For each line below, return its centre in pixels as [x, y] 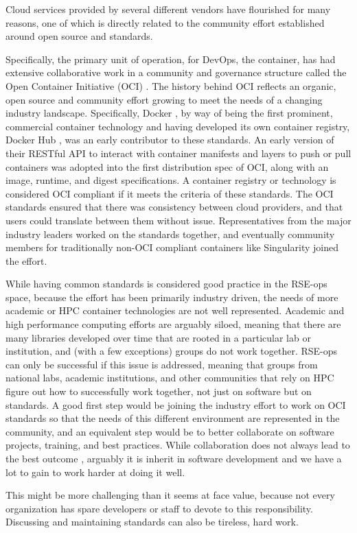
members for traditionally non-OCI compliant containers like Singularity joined [172, 247]
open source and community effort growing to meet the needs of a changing [164, 99]
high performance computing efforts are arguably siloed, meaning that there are [173, 324]
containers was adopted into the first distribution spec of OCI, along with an [167, 166]
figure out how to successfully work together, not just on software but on [159, 391]
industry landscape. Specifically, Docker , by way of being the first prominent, [169, 113]
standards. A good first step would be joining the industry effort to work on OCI [176, 404]
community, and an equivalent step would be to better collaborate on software [170, 431]
